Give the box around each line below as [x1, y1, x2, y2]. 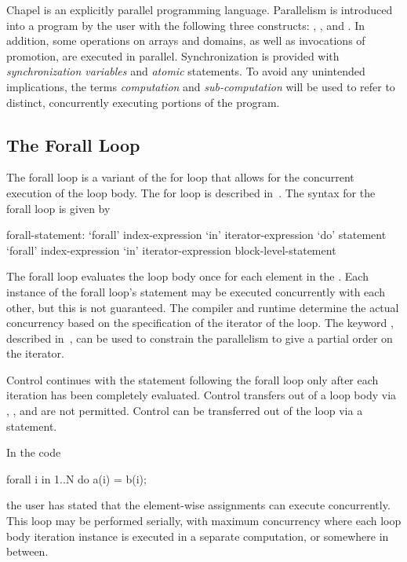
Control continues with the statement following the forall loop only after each [6, 371, 379, 388]
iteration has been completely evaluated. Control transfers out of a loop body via [6, 387, 397, 403]
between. [6, 543, 49, 560]
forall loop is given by [6, 200, 111, 216]
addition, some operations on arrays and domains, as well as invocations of [6, 32, 365, 49]
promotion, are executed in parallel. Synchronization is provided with [6, 47, 340, 64]
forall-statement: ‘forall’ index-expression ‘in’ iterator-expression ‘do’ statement [6, 226, 387, 243]
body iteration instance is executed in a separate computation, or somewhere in [6, 527, 389, 544]
